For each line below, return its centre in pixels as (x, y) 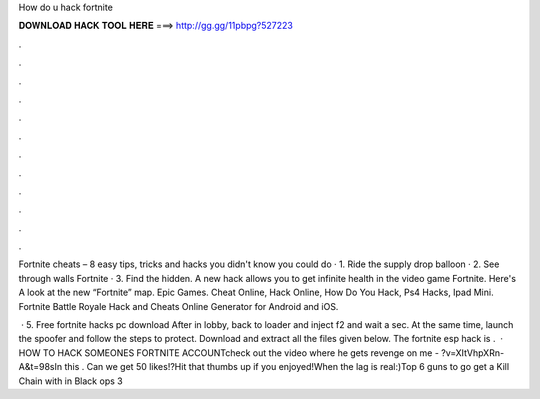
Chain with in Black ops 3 (71, 381)
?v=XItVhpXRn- (473, 352)
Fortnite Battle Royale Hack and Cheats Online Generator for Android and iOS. (178, 306)
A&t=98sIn (40, 367)
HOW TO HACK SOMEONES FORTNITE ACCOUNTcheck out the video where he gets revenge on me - (229, 352)
